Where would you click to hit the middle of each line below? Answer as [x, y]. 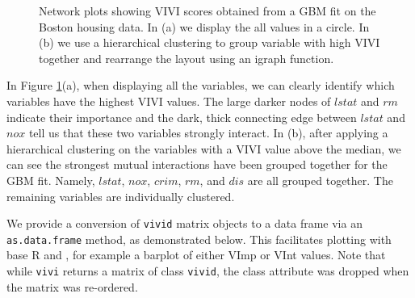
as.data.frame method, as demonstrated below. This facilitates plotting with [199, 239]
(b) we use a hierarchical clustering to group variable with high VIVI [210, 42]
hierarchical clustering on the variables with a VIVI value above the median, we [204, 148]
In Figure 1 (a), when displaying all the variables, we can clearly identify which [201, 85]
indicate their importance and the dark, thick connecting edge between [182, 117]
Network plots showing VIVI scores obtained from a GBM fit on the [207, 10]
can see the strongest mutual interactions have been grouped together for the [197, 164]
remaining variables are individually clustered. [121, 196]
